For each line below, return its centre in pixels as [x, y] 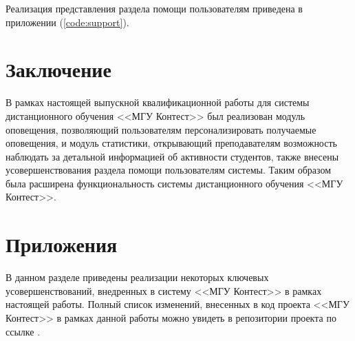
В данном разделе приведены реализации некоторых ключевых [137, 277]
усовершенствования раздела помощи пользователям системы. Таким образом [169, 170]
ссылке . [23, 331]
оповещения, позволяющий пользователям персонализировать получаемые [161, 129]
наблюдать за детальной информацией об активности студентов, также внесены [172, 156]
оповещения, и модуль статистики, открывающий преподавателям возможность [171, 143]
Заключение [58, 69]
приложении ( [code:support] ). [67, 22]
